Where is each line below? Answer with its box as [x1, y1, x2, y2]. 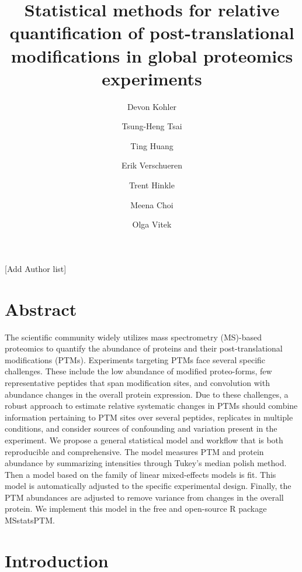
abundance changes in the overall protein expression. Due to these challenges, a [5, 388, 289, 400]
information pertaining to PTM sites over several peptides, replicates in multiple [5, 411, 293, 423]
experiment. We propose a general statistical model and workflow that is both [5, 433, 283, 446]
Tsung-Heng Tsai [122, 120, 182, 132]
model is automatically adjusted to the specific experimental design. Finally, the [5, 480, 291, 492]
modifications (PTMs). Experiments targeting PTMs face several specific [5, 353, 266, 366]
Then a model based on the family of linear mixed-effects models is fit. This [5, 468, 276, 480]
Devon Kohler [127, 100, 177, 112]
